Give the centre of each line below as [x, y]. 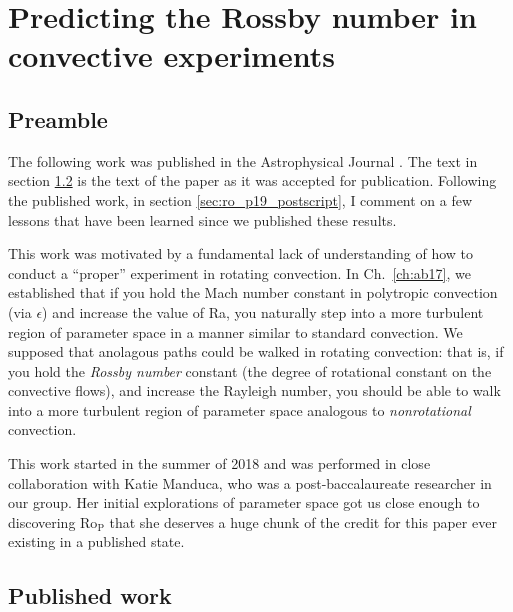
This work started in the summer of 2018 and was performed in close [219, 463]
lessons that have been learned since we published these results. [202, 219]
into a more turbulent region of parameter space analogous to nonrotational [239, 409]
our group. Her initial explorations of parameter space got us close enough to [244, 502]
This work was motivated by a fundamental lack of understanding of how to [241, 253]
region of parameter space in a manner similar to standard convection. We [235, 331]
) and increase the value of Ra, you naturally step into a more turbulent [263, 311]
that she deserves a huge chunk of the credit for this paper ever [303, 521]
